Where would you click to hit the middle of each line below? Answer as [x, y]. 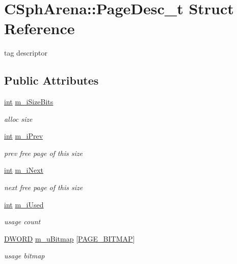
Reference [39, 28]
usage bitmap [24, 256]
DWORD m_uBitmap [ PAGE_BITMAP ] [70, 238]
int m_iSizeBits [29, 102]
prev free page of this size [43, 153]
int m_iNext [24, 170]
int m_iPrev [24, 136]
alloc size [18, 118]
